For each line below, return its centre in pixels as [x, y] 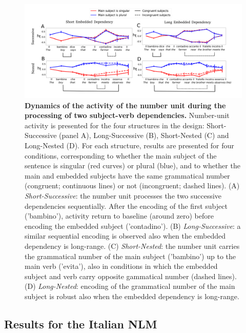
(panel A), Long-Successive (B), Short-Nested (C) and [144, 135]
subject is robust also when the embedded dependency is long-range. [132, 296]
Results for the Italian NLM [81, 324]
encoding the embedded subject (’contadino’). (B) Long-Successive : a [133, 226]
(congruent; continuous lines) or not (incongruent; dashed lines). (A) [132, 185]
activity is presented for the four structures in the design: [115, 125]
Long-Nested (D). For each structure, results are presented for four [129, 145]
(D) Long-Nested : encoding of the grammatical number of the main [130, 286]
